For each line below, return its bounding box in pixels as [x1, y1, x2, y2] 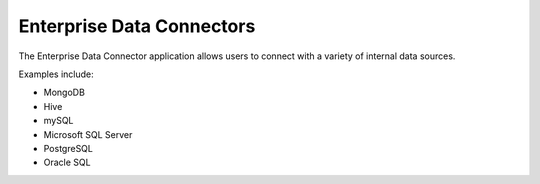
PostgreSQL [43, 142, 94, 154]
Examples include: [18, 68, 94, 80]
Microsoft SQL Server [43, 128, 133, 140]
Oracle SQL [43, 156, 91, 169]
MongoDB [43, 86, 85, 99]
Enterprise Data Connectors [18, 15, 256, 37]
